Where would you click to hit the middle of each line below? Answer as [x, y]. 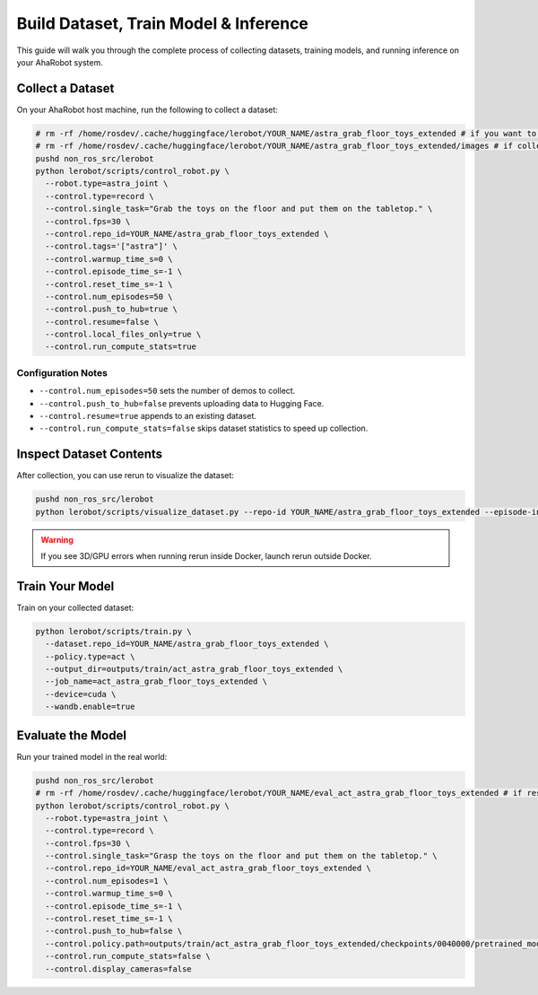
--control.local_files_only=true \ [123, 335]
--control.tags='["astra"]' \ [112, 246]
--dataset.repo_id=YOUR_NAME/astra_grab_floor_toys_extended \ [187, 644]
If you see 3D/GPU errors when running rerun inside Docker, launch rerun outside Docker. [206, 556]
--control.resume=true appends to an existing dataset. [148, 415]
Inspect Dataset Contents [90, 454]
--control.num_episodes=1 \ [107, 881]
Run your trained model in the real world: [92, 756]
